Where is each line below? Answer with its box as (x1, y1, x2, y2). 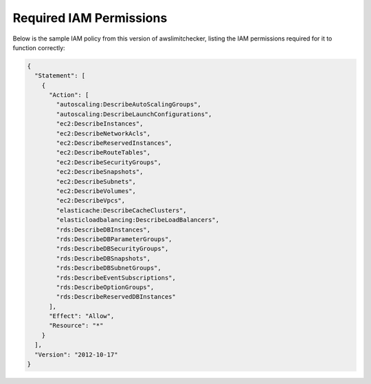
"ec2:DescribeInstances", (56, 120, 144, 128)
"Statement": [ (34, 72, 86, 80)
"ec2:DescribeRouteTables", (56, 148, 151, 157)
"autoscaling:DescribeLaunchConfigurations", (56, 110, 212, 118)
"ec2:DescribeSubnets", (56, 177, 137, 185)
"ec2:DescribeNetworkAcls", (56, 129, 151, 137)
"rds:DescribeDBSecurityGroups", (56, 245, 169, 253)
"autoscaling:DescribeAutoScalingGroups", (56, 100, 202, 109)
